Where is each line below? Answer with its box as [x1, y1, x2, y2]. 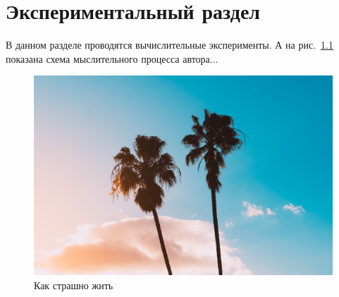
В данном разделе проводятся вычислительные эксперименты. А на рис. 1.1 [6, 37, 333, 52]
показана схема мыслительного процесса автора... [6, 51, 218, 66]
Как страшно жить [34, 277, 113, 292]
